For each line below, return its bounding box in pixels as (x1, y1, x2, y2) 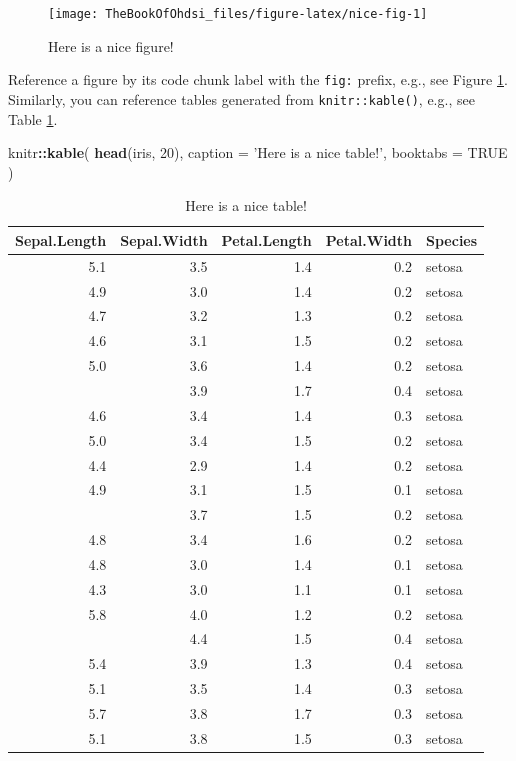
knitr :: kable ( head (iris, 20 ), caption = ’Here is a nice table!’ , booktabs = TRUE (8, 142, 508, 163)
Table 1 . (8, 108, 58, 129)
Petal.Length (221, 229, 312, 250)
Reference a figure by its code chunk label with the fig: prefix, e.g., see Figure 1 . (8, 69, 508, 90)
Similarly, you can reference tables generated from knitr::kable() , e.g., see (8, 88, 475, 109)
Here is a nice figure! (48, 35, 174, 56)
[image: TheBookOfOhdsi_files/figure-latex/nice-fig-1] (48, 7, 428, 21)
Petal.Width (325, 229, 413, 250)
